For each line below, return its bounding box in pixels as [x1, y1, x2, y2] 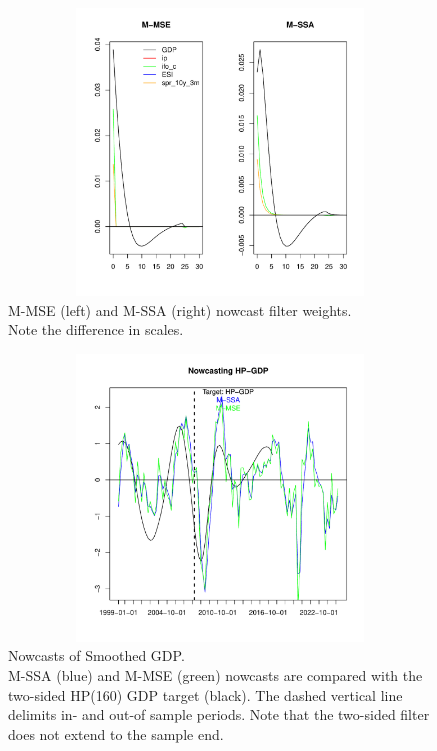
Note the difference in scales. [8, 319, 184, 340]
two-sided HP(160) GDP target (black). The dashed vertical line [8, 684, 403, 705]
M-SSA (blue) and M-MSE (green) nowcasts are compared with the [8, 664, 423, 685]
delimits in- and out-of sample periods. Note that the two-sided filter [8, 704, 430, 725]
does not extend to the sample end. [8, 723, 224, 744]
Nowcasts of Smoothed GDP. [8, 645, 185, 666]
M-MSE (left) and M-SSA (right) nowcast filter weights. [8, 299, 352, 320]
